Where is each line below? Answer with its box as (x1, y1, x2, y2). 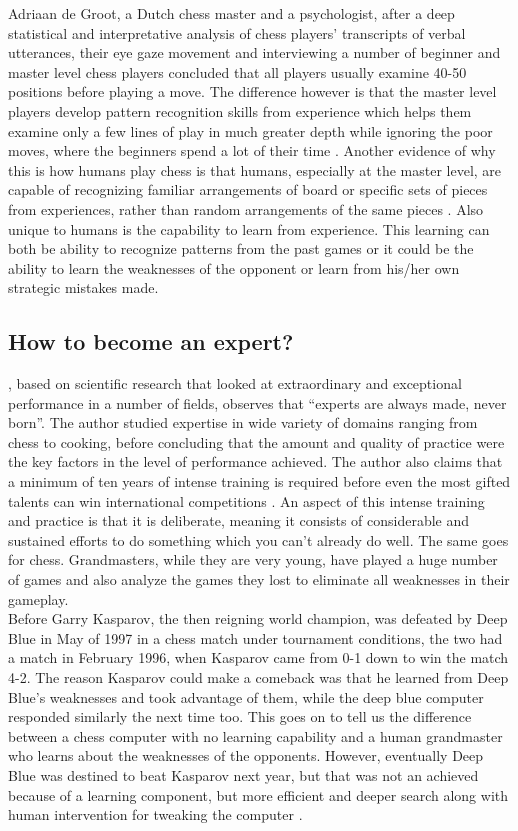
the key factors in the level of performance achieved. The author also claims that (8, 451, 503, 472)
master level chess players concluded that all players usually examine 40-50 (8, 61, 467, 82)
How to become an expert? (8, 326, 294, 357)
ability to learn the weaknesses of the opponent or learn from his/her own (8, 257, 460, 278)
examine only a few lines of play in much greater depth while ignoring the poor (8, 120, 493, 141)
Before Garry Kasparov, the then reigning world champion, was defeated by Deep (8, 608, 508, 629)
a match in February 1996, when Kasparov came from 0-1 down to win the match (8, 647, 509, 668)
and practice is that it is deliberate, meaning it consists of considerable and (8, 510, 470, 531)
